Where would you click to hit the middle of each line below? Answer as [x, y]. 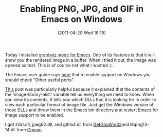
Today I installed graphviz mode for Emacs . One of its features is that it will [80, 55]
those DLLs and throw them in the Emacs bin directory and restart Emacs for [82, 110]
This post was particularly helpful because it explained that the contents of [80, 89]
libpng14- [140, 124]
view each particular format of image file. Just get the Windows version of [80, 104]
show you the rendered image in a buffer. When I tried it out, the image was [81, 60]
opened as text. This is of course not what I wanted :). [59, 65]
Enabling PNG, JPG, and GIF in [82, 9]
